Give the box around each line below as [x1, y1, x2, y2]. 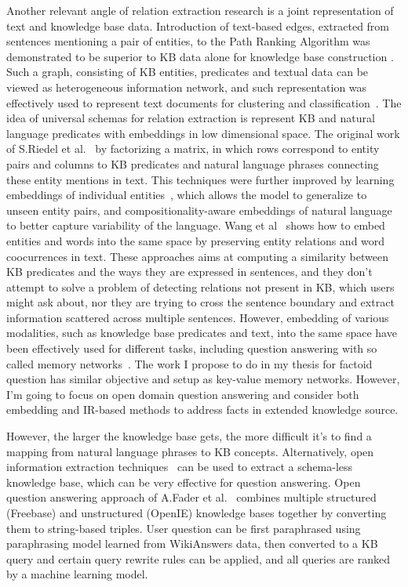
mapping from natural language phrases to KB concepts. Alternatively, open [6, 443, 374, 459]
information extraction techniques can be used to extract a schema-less [6, 458, 353, 475]
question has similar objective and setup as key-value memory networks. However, [6, 371, 400, 387]
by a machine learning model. [6, 566, 148, 582]
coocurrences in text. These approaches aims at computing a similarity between [6, 248, 388, 264]
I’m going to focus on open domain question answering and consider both [6, 386, 359, 402]
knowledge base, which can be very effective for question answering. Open [6, 473, 361, 490]
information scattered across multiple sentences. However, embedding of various [6, 309, 389, 325]
